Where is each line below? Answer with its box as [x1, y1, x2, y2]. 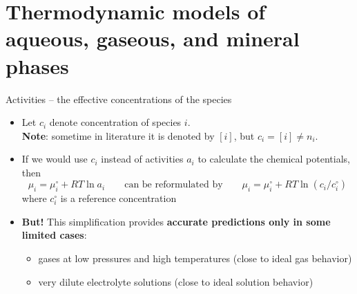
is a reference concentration [60, 191, 177, 205]
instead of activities [101, 151, 184, 166]
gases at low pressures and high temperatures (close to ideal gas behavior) [38, 251, 352, 266]
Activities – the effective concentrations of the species [6, 91, 232, 106]
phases [6, 51, 69, 80]
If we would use [21, 151, 88, 166]
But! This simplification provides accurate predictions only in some [21, 214, 331, 228]
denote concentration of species [49, 115, 182, 129]
